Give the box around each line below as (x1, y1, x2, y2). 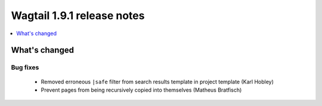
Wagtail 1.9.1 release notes (11, 9, 145, 22)
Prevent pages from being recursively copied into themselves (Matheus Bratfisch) (41, 86, 242, 93)
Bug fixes (11, 63, 39, 71)
